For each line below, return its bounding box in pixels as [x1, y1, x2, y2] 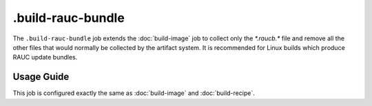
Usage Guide [12, 71, 70, 83]
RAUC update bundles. [12, 53, 78, 62]
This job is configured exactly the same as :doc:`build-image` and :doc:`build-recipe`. [12, 89, 255, 97]
